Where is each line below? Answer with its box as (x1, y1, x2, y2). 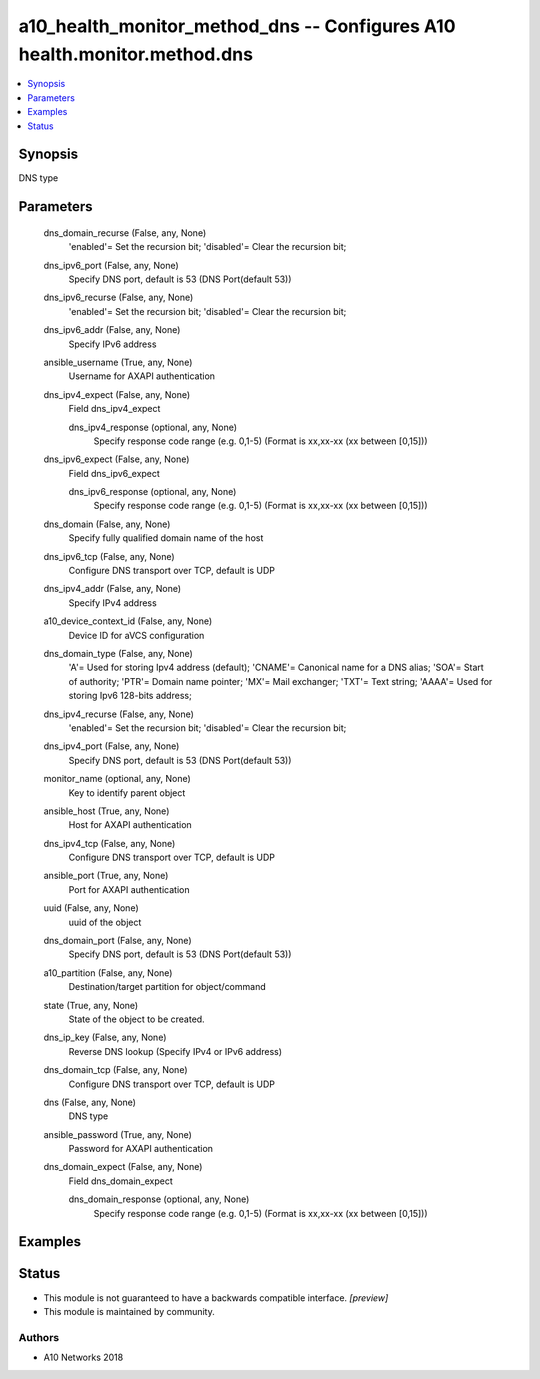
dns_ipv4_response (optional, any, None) (68, 421, 238, 433)
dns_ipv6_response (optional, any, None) (68, 486, 237, 498)
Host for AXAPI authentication (68, 819, 192, 831)
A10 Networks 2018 (43, 1351, 124, 1364)
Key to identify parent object (68, 786, 186, 799)
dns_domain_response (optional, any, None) (68, 1193, 250, 1205)
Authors (18, 1330, 60, 1344)
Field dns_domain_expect (68, 1175, 174, 1187)
